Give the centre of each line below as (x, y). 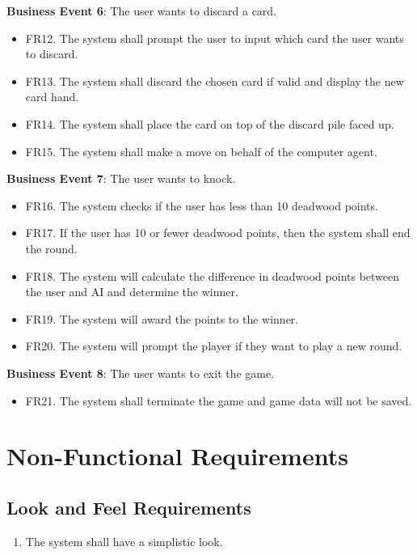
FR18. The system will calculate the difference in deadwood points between (213, 275)
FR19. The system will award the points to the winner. (162, 318)
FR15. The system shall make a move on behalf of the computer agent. (201, 151)
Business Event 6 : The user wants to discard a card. (142, 11)
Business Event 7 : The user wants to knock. (121, 178)
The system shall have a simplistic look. (124, 541)
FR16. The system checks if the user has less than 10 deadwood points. (202, 205)
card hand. (52, 97)
